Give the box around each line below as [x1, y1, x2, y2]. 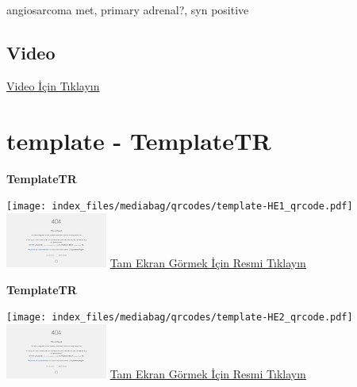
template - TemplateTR [6, 124, 271, 156]
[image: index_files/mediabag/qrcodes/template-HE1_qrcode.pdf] [6, 201, 353, 213]
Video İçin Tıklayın [6, 77, 100, 94]
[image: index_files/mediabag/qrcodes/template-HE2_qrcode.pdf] [6, 312, 353, 324]
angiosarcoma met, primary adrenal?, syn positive [6, 2, 249, 17]
